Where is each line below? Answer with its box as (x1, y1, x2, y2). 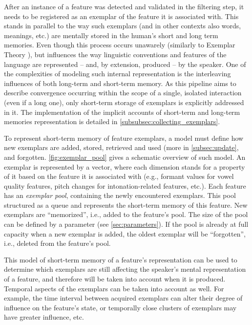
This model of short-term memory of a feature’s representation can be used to (4, 254, 237, 264)
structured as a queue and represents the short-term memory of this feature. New (4, 199, 248, 210)
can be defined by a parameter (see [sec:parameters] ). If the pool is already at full (4, 219, 249, 229)
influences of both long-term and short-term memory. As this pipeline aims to (4, 78, 236, 88)
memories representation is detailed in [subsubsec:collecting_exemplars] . (4, 116, 220, 127)
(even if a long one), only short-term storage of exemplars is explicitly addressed (4, 97, 244, 107)
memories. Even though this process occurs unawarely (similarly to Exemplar (4, 40, 235, 50)
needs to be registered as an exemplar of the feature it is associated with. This (4, 11, 239, 21)
